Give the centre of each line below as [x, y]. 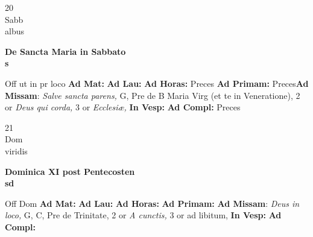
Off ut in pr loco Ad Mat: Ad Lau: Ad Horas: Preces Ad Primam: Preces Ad [157, 83]
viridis [16, 150]
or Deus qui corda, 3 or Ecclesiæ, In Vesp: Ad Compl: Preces [123, 107]
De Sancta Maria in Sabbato [65, 51]
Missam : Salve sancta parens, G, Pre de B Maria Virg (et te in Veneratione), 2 [153, 95]
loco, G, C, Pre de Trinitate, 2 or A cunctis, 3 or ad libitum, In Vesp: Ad [143, 215]
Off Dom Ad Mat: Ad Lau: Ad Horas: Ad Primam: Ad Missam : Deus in [152, 203]
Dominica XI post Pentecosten [70, 171]
